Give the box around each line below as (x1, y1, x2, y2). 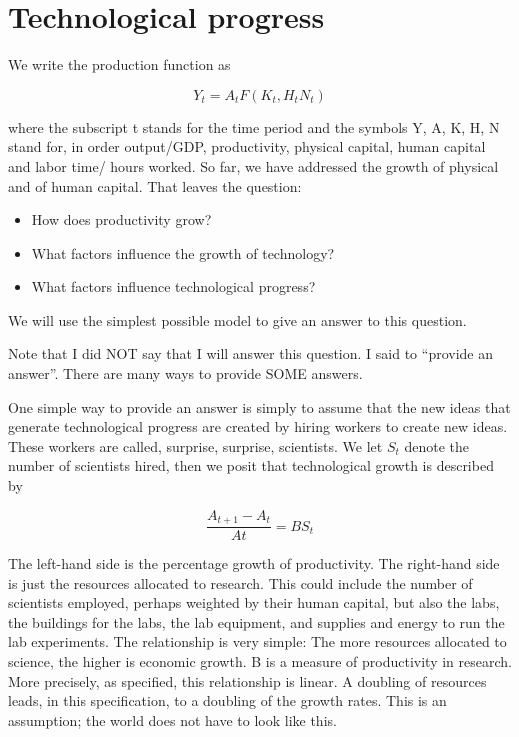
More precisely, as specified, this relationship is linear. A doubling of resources (8, 670, 487, 691)
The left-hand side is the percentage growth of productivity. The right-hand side (8, 553, 500, 574)
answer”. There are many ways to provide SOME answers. (8, 363, 363, 384)
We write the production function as (8, 54, 231, 75)
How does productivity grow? (31, 209, 212, 230)
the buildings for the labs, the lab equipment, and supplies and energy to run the (8, 611, 505, 632)
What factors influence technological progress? (31, 276, 316, 297)
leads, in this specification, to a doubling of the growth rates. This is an (8, 690, 447, 711)
